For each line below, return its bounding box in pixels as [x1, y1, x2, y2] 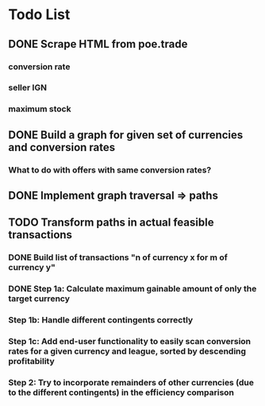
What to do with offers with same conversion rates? [8, 164, 212, 176]
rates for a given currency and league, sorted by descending [8, 346, 247, 357]
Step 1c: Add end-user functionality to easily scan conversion [8, 336, 252, 347]
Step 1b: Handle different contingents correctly [8, 315, 194, 326]
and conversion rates [8, 141, 116, 154]
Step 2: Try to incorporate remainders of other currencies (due [8, 377, 254, 389]
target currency [8, 293, 70, 304]
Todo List [8, 6, 71, 24]
